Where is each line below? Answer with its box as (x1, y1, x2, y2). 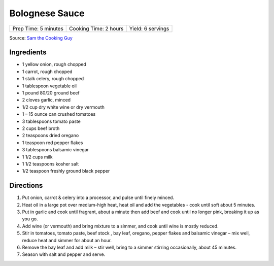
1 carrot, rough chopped (22, 69, 73, 75)
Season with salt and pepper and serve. (22, 251, 106, 257)
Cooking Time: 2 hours (69, 25, 124, 32)
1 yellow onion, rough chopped (22, 61, 86, 68)
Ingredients (9, 48, 47, 57)
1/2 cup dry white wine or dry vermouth (22, 104, 105, 110)
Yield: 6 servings (129, 25, 169, 32)
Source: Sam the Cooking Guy (9, 35, 73, 41)
